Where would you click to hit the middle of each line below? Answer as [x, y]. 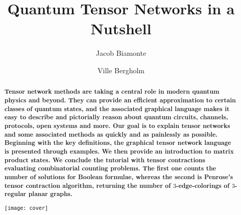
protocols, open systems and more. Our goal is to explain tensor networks [117, 125]
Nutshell [121, 28]
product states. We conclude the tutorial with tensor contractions [105, 160]
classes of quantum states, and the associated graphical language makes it [117, 109]
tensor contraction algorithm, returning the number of [88, 185]
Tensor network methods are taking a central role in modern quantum [112, 92]
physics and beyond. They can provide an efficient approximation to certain [120, 100]
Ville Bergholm [121, 70]
